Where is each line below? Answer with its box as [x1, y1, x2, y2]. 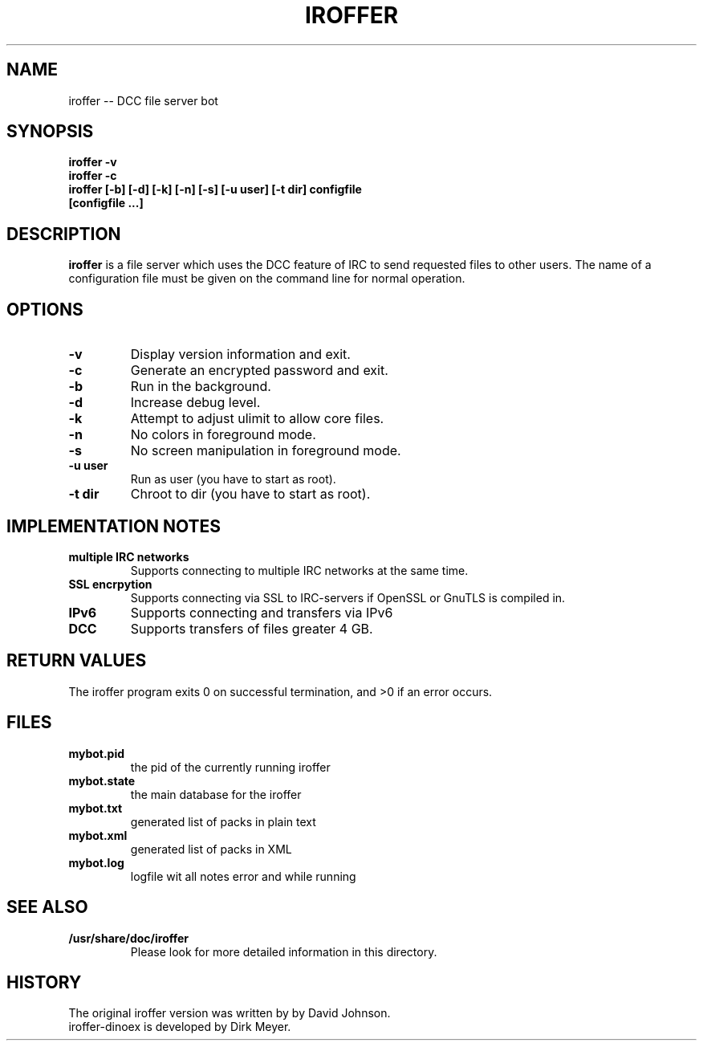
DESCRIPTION [6, 223, 121, 244]
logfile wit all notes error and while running [130, 869, 356, 883]
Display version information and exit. [130, 346, 351, 363]
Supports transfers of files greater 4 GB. [130, 620, 373, 637]
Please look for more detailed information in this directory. [130, 944, 437, 959]
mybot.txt [68, 801, 123, 815]
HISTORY [6, 972, 82, 992]
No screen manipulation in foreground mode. [130, 442, 401, 459]
